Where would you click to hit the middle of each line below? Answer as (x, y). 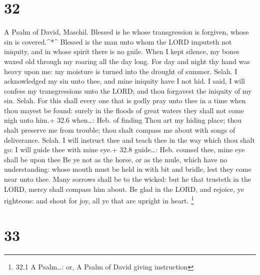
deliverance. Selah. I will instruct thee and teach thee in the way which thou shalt (129, 140)
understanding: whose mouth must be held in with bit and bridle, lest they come (128, 169)
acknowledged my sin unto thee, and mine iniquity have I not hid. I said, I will (124, 81)
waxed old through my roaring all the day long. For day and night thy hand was (127, 61)
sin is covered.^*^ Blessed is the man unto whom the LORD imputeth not (118, 41)
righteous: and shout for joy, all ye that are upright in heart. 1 (99, 200)
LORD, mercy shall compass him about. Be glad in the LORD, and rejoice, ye (124, 189)
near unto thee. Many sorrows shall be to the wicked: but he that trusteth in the (127, 179)
